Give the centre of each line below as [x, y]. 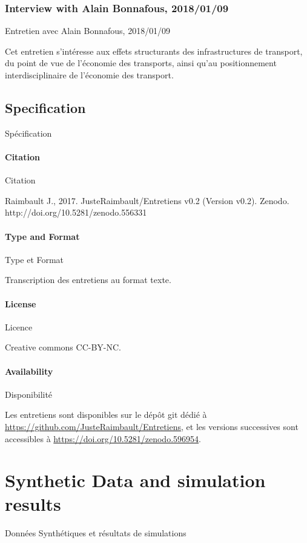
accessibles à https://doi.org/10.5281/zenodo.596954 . [103, 438]
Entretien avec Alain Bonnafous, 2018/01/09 [88, 31]
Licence [19, 326]
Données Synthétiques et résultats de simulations [96, 533]
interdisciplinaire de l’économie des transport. [89, 75]
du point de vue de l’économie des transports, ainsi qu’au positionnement [141, 63]
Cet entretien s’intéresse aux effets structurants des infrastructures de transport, [154, 51]
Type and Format [42, 236]
